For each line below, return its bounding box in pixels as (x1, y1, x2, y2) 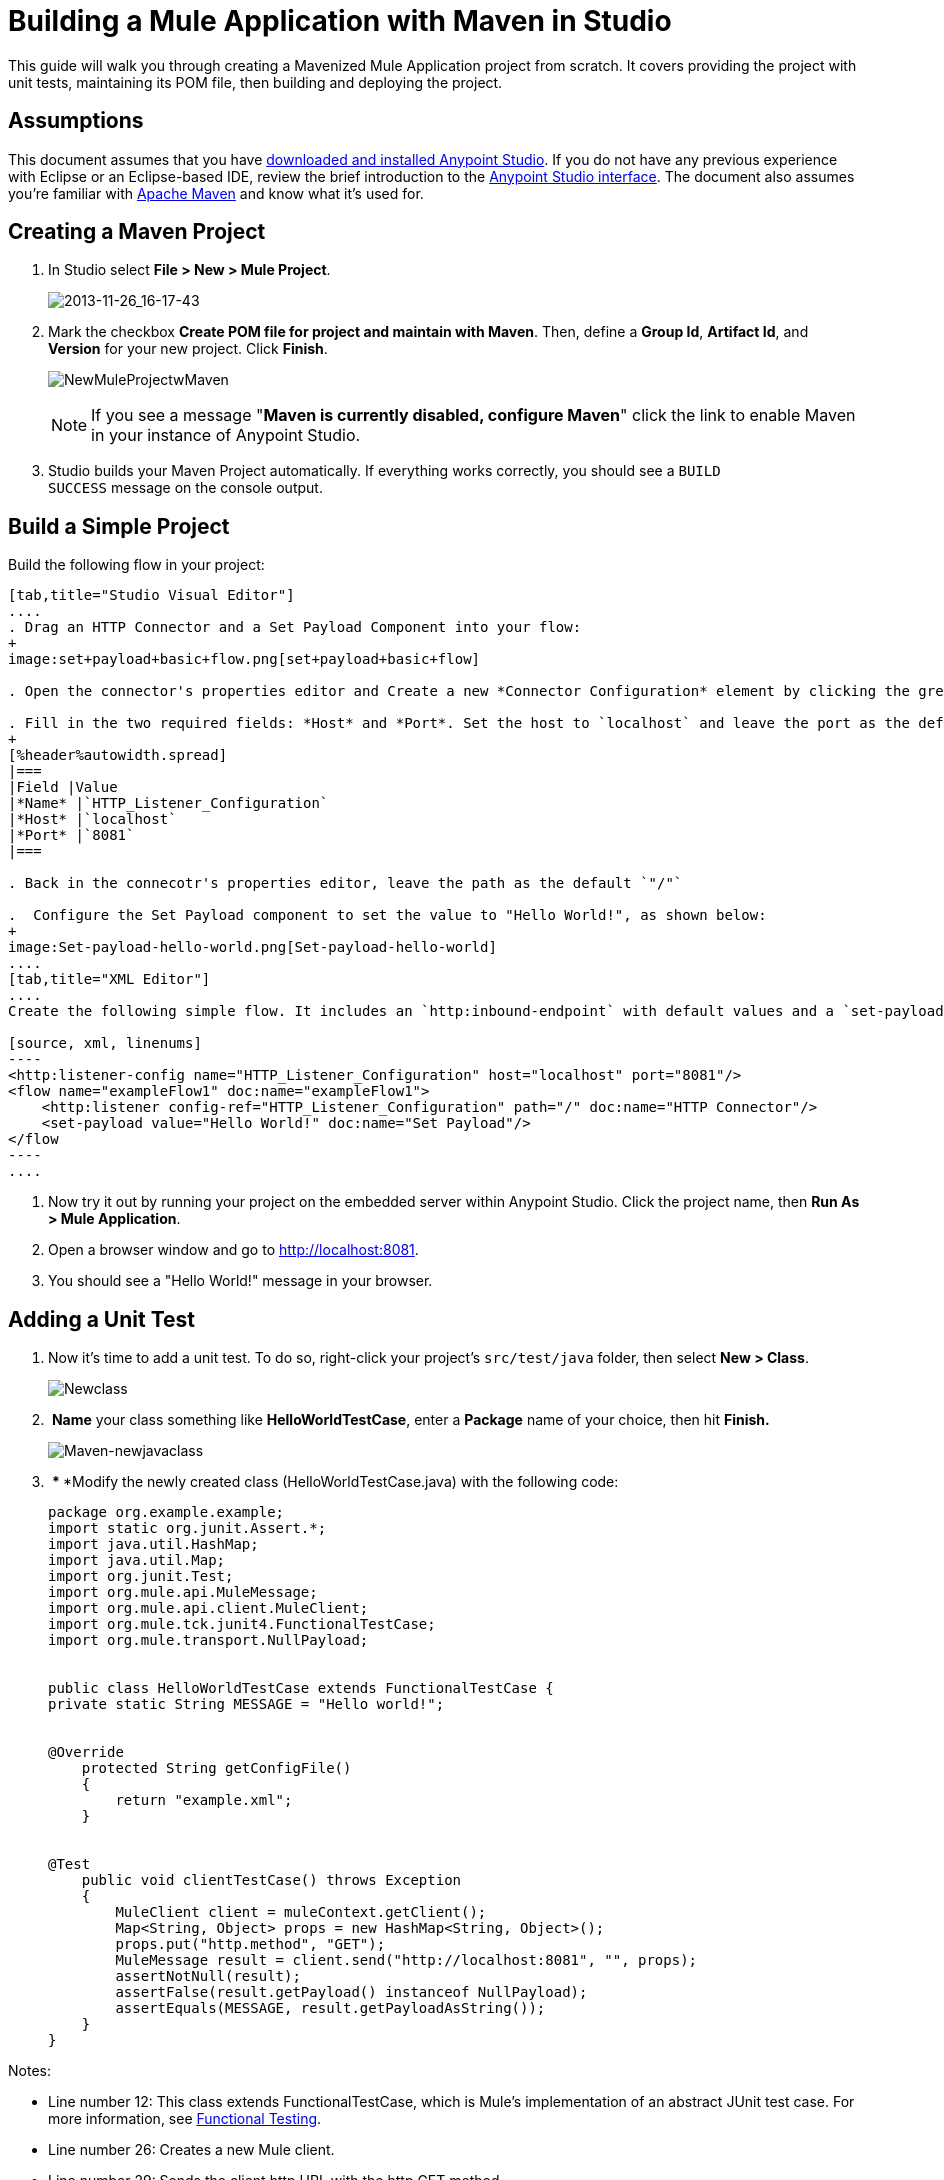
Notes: (8, 2062, 51, 2080)
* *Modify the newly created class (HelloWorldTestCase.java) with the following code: (51, 1473, 619, 1491)
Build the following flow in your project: (8, 556, 265, 574)
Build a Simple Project (8, 513, 230, 539)
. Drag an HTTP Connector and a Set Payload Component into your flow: (8, 619, 582, 636)
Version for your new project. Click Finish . (48, 340, 328, 358)
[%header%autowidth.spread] (8, 747, 228, 764)
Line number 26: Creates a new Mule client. (48, 2141, 335, 2159)
